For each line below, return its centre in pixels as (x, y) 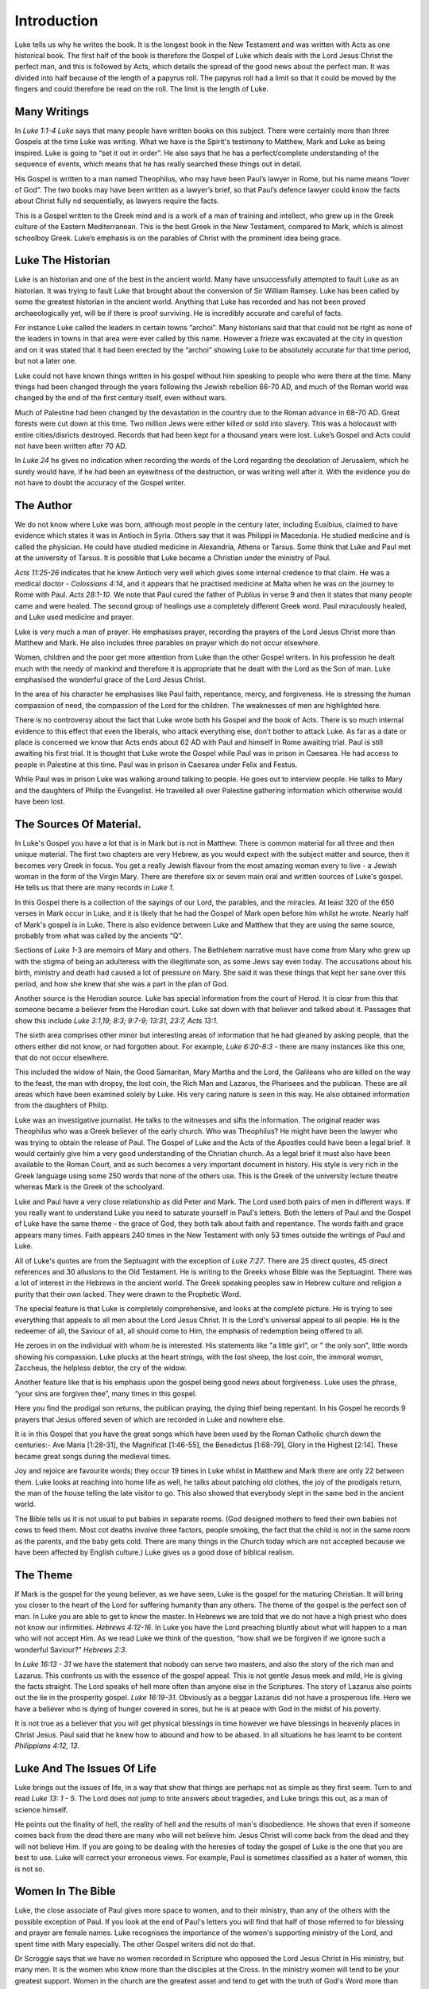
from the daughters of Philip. (62, 1105)
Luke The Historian (62, 261)
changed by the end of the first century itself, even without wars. (121, 398)
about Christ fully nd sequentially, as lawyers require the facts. (117, 201)
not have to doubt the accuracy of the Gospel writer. (100, 483)
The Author (44, 505)
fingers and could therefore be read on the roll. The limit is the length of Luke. (142, 89)
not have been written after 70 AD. (71, 446)
